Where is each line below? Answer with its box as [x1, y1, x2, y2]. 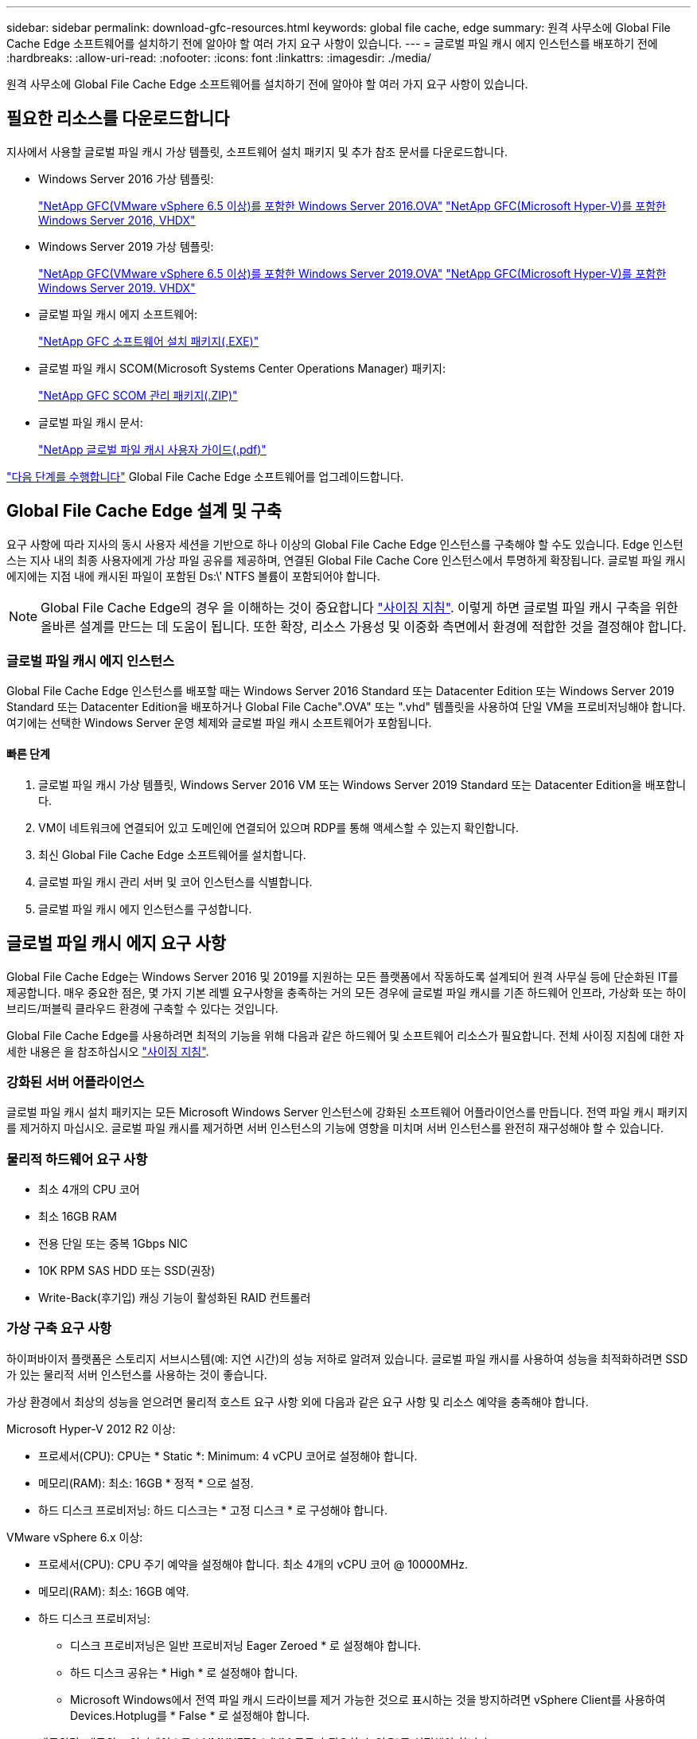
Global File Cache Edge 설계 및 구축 [6, 501, 282, 522]
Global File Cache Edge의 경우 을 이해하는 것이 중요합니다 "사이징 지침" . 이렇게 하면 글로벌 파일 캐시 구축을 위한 [41, 599, 679, 615]
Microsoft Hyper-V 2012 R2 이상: [6, 1421, 176, 1436]
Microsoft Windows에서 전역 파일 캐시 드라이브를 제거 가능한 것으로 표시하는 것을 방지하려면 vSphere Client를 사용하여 [70, 1692, 666, 1706]
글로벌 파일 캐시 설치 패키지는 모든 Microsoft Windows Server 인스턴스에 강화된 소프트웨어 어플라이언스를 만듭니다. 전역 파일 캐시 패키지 [6, 1105, 688, 1120]
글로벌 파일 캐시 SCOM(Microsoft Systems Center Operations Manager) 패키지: [38, 361, 446, 375]
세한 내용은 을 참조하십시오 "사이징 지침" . [6, 1044, 209, 1058]
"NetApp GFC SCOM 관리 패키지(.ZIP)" [38, 388, 238, 402]
